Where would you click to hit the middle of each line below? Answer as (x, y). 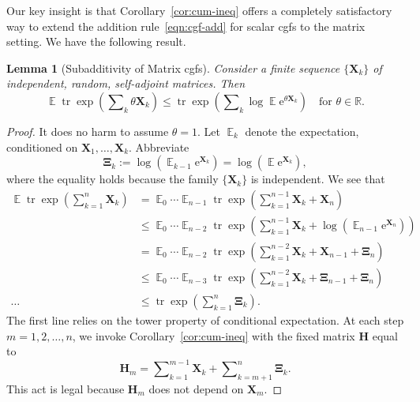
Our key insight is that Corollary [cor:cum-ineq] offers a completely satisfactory (199, 10)
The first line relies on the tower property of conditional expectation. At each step (205, 319)
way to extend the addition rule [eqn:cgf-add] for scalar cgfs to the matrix (186, 26)
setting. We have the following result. (96, 41)
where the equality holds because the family (112, 179)
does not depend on (196, 388)
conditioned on (42, 147)
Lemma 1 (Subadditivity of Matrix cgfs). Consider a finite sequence (173, 68)
